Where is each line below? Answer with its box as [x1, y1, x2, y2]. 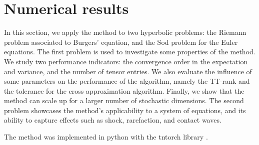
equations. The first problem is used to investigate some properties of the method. [4, 46, 255, 57]
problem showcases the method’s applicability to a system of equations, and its [4, 105, 246, 115]
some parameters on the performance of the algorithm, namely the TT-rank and [4, 76, 250, 86]
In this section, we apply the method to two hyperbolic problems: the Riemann [4, 27, 246, 37]
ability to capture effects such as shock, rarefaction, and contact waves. [4, 115, 221, 125]
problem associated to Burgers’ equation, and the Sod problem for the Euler [4, 36, 238, 47]
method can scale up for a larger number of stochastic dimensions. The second [4, 95, 244, 106]
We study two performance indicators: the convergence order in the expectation [4, 56, 248, 66]
